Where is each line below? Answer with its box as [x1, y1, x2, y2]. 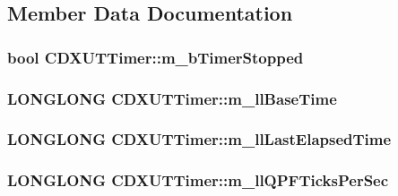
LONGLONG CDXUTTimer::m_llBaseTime [7, 87, 337, 109]
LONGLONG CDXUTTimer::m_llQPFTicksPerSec [7, 169, 389, 192]
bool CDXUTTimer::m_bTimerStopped [7, 46, 304, 68]
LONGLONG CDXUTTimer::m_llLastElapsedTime [7, 128, 392, 150]
